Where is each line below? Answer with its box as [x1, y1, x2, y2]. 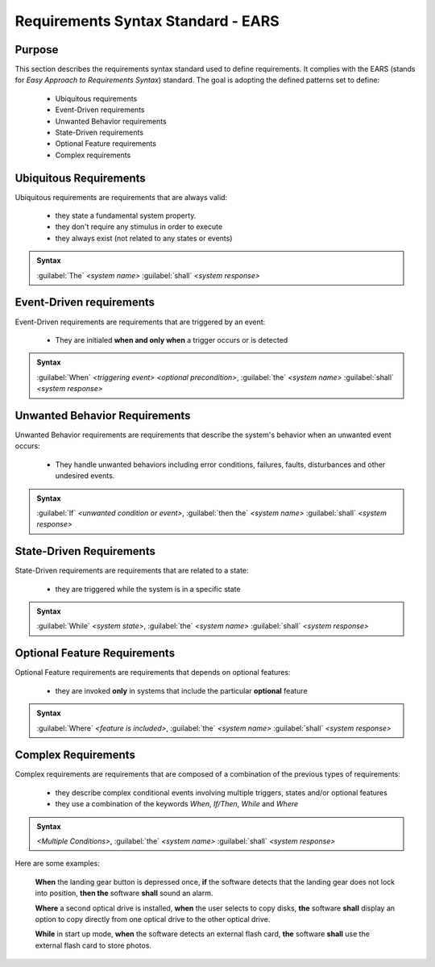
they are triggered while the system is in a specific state [55, 584, 241, 594]
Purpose [14, 43, 59, 56]
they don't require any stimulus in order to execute [55, 222, 223, 231]
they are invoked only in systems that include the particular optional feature [55, 686, 308, 695]
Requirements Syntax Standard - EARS [14, 12, 280, 30]
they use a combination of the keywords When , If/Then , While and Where [55, 799, 299, 809]
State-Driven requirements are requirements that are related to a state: [14, 565, 249, 576]
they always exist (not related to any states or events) [55, 233, 233, 243]
